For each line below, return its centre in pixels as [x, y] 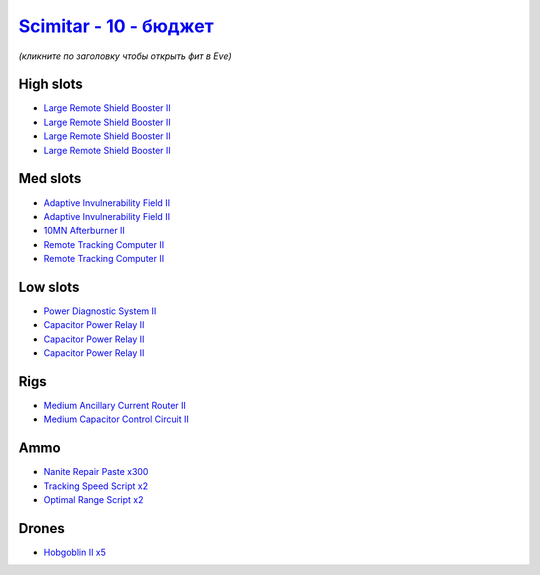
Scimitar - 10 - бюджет [116, 26]
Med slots [50, 178]
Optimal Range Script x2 [93, 500]
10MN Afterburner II [84, 231]
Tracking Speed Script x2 [96, 486]
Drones [41, 528]
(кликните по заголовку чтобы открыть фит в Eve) [125, 56]
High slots [51, 84]
